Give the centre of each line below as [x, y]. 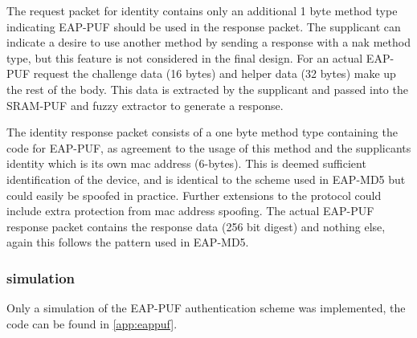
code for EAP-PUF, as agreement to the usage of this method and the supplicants [209, 147]
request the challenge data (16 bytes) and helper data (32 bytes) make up [215, 73]
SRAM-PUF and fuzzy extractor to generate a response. [145, 105]
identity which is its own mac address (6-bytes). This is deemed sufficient [186, 163]
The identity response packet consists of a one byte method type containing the [202, 132]
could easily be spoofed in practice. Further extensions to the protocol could [194, 195]
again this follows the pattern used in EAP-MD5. [128, 242]
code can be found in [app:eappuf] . [92, 323]
